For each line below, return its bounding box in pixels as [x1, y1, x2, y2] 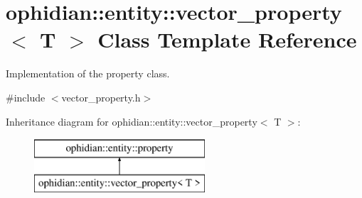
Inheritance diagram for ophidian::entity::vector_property [6, 114, 257, 128]
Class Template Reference [97, 25, 357, 54]
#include [6, 89, 46, 104]
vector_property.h [61, 89, 141, 104]
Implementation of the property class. [6, 66, 170, 81]
